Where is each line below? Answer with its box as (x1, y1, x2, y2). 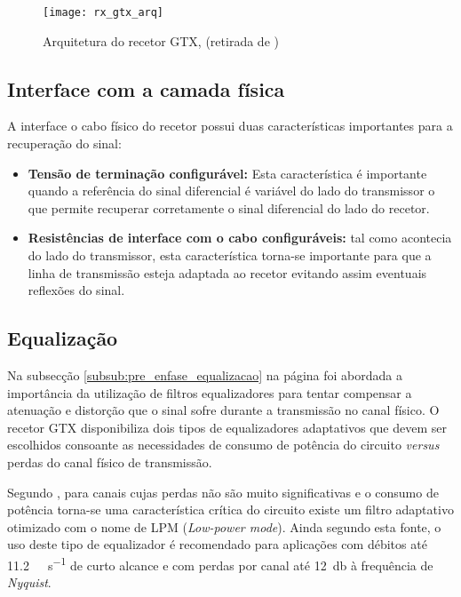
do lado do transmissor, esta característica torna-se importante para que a (28, 246, 432, 265)
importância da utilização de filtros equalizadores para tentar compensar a (7, 383, 412, 402)
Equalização (7, 324, 118, 352)
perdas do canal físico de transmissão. (7, 452, 212, 471)
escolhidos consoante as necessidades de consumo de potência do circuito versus (7, 435, 440, 454)
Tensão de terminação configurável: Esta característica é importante (28, 163, 427, 182)
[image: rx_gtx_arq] (43, 6, 164, 19)
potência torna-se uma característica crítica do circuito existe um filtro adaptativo (7, 500, 454, 519)
